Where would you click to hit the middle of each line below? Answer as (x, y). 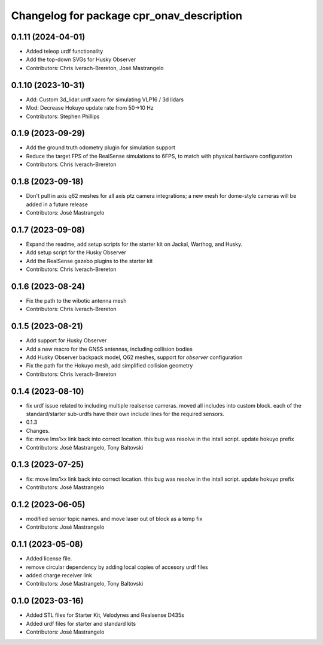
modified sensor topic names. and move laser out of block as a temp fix (114, 519)
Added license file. (49, 559)
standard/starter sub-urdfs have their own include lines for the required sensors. (125, 414)
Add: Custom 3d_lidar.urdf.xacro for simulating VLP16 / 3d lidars (105, 100)
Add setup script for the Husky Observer (76, 252)
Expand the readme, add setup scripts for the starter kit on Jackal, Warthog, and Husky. (134, 244)
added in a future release (57, 204)
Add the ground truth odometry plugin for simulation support (101, 147)
